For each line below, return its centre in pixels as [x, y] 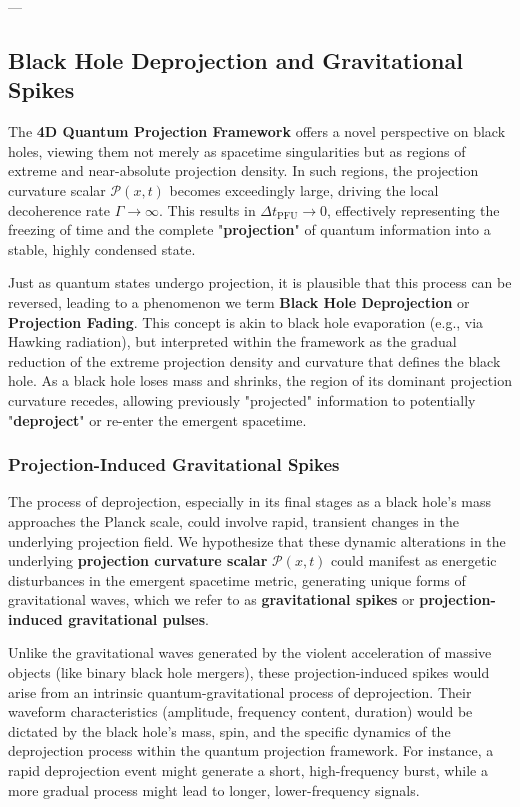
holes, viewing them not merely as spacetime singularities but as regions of [237, 150]
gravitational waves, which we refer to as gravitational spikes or [211, 599]
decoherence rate [59, 209]
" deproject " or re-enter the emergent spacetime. [157, 419]
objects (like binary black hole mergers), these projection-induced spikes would [249, 672]
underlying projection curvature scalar [138, 560]
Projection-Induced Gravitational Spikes [174, 464]
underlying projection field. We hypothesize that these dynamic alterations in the [257, 540]
